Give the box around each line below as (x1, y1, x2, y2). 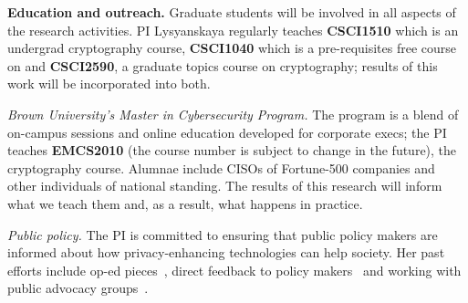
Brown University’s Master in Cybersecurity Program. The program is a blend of (7, 104, 459, 123)
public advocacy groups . (7, 278, 149, 298)
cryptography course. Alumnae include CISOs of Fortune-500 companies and (7, 158, 435, 177)
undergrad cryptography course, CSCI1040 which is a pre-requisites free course (7, 38, 457, 57)
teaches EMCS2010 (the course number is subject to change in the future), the (7, 141, 457, 160)
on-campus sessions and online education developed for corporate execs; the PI (7, 122, 447, 141)
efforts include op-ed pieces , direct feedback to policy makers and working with (7, 260, 462, 279)
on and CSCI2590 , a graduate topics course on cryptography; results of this (7, 56, 438, 75)
